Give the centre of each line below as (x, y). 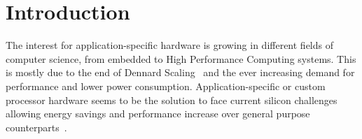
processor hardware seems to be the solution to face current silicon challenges (172, 100)
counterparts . (36, 127)
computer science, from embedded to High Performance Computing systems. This (181, 58)
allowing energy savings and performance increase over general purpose (158, 114)
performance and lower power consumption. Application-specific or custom (166, 86)
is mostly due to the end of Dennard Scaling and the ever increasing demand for (180, 72)
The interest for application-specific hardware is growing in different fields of (169, 45)
